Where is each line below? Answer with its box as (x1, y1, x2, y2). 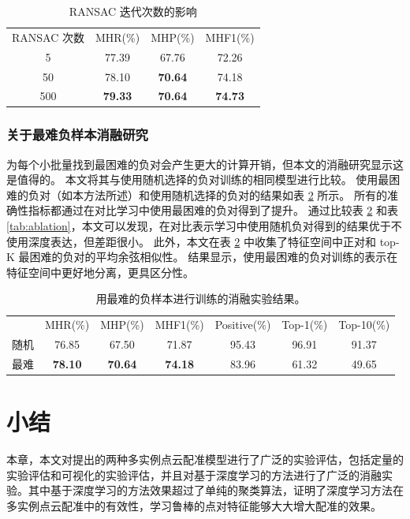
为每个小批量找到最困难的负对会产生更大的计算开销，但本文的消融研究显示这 (6, 155, 404, 172)
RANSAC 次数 (12, 28, 84, 45)
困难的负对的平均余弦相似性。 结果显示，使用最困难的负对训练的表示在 (29, 248, 398, 265)
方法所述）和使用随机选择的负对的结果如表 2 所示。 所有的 (83, 186, 387, 203)
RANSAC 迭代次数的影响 (69, 3, 197, 19)
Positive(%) (214, 316, 271, 333)
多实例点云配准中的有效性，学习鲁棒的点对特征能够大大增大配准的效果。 (6, 497, 382, 513)
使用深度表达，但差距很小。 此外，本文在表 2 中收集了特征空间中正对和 (6, 233, 376, 249)
